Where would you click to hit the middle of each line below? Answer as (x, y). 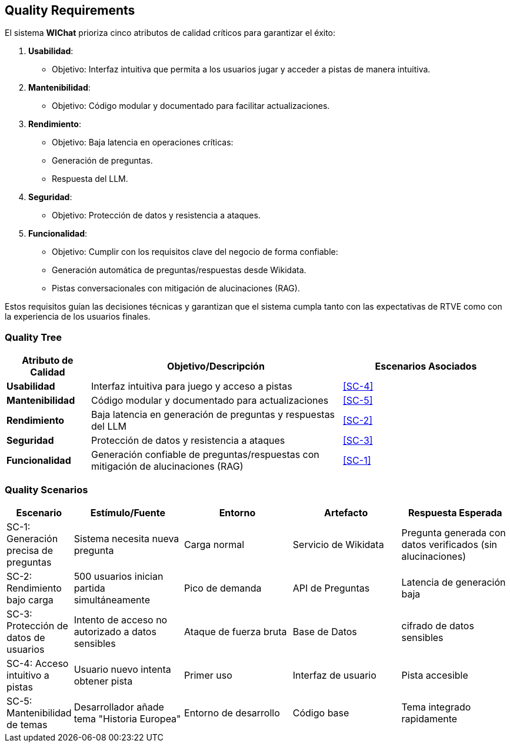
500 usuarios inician (119, 576)
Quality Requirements (70, 10)
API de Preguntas (331, 588)
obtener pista (103, 681)
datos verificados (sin (449, 544)
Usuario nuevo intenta (122, 669)
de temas (27, 724)
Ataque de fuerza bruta (236, 631)
